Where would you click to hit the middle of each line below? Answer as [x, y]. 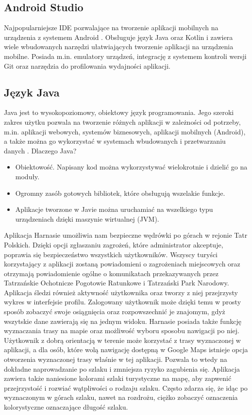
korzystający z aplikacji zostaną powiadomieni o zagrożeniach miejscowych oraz [122, 264]
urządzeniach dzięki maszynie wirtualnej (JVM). [87, 218]
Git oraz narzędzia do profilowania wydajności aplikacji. [87, 66]
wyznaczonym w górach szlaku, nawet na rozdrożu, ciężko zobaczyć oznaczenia [121, 397]
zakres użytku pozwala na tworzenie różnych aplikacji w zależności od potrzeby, [122, 122]
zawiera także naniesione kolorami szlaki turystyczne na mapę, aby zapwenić [118, 378]
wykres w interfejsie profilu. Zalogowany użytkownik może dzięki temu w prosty [123, 302]
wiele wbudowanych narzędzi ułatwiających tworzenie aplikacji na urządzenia [119, 47]
